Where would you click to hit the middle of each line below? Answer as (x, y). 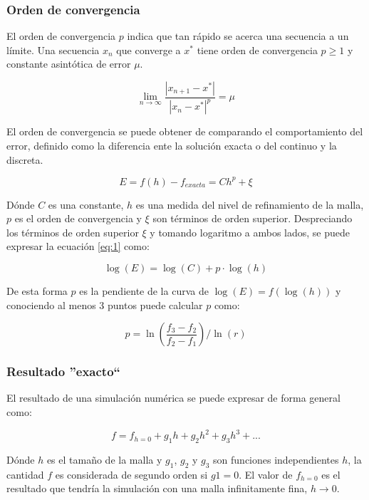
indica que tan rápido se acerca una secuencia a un (238, 36)
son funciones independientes (276, 459)
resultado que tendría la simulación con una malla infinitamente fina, (157, 488)
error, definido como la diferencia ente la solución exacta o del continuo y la (172, 145)
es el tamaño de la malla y (104, 459)
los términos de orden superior (73, 232)
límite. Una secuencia (53, 50)
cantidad (25, 474)
